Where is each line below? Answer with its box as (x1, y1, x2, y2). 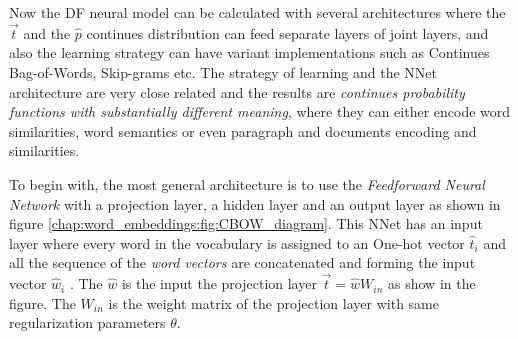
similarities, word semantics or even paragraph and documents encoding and (9, 120, 477, 141)
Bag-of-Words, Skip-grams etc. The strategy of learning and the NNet (9, 62, 437, 82)
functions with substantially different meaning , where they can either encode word (9, 101, 511, 122)
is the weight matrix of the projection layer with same (108, 292, 439, 313)
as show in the (388, 273, 476, 294)
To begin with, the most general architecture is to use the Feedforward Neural (9, 173, 485, 194)
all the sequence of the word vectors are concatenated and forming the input (9, 252, 476, 273)
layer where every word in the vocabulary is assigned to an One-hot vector (9, 232, 465, 253)
